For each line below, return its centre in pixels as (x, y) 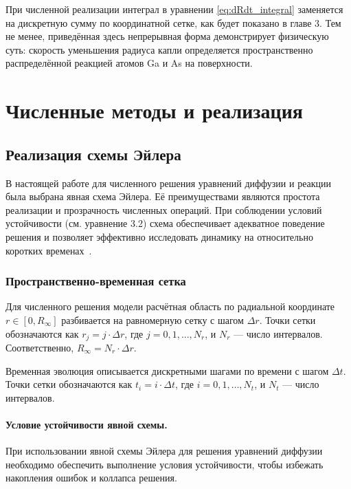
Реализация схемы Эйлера (93, 154)
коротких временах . (49, 250)
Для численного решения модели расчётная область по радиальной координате (170, 306)
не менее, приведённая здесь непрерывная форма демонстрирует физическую (167, 36)
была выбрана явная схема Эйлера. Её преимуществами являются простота (163, 196)
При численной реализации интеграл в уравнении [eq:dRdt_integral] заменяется (174, 9)
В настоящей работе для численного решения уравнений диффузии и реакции (169, 183)
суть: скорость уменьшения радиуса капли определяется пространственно (159, 49)
